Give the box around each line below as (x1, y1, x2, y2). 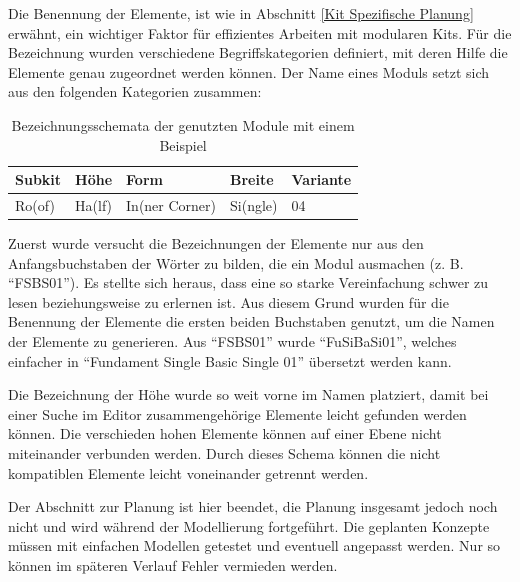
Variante (291, 169, 352, 190)
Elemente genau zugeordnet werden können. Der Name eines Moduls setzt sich (8, 61, 490, 82)
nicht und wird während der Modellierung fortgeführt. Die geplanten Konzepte (8, 515, 490, 536)
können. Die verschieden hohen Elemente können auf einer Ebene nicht (8, 423, 442, 444)
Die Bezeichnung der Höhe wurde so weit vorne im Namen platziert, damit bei (8, 384, 489, 405)
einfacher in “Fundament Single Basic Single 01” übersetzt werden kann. (8, 350, 452, 371)
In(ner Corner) (126, 195, 217, 215)
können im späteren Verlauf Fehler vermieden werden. (8, 555, 338, 575)
